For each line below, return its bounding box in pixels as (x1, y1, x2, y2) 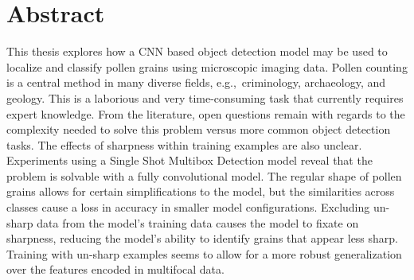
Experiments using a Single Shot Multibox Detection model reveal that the (6, 152, 373, 169)
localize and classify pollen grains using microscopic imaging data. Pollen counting (6, 58, 408, 75)
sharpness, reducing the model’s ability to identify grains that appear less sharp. (6, 230, 399, 247)
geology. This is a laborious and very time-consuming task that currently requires (6, 89, 404, 106)
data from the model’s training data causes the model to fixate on (37, 214, 359, 231)
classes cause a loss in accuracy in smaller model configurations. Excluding (6, 199, 370, 216)
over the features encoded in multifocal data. (6, 261, 225, 278)
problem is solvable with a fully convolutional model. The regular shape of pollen (6, 167, 402, 184)
